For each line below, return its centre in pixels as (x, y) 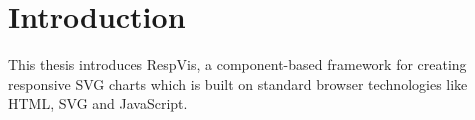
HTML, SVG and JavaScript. (98, 103)
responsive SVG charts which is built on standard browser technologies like (238, 83)
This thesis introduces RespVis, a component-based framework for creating (237, 64)
